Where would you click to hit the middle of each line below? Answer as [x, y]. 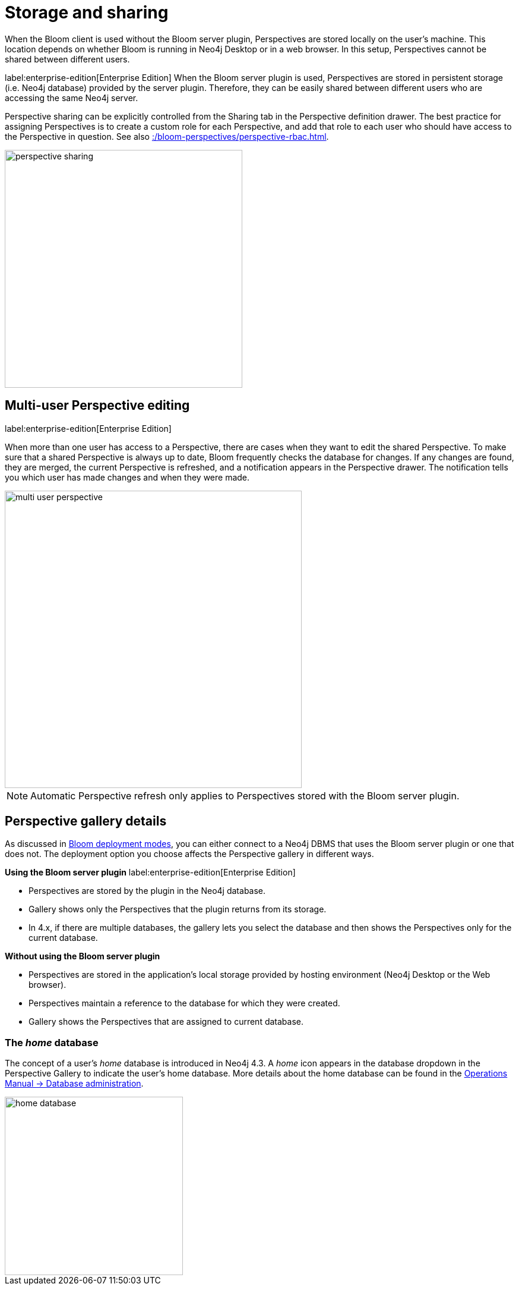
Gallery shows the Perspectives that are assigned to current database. [166, 1022]
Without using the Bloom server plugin [83, 956]
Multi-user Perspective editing [97, 406]
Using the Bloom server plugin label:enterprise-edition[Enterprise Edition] [150, 872]
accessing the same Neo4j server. [72, 98]
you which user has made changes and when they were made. [127, 477]
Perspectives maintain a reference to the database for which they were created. [184, 1003]
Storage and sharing [87, 12]
